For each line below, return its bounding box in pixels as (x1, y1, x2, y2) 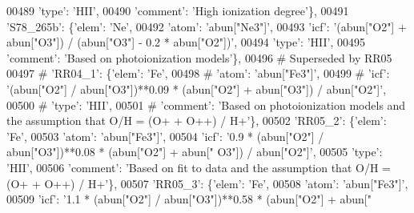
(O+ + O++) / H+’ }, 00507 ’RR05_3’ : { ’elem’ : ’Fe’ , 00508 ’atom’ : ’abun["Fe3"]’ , (6, 175, 408, 191)
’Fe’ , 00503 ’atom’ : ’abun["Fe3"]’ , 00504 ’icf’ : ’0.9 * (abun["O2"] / (6, 127, 324, 144)
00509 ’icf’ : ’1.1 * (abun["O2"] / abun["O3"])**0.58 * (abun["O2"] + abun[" (6, 191, 372, 207)
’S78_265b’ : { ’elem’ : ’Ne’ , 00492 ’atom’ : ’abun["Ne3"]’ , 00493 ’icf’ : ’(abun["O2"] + (6, 18, 407, 34)
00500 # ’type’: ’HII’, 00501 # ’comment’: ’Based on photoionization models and (6, 96, 406, 113)
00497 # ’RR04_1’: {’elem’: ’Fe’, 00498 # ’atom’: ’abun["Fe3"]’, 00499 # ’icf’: (6, 65, 390, 82)
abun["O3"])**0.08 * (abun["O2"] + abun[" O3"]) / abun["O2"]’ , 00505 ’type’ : (6, 143, 383, 160)
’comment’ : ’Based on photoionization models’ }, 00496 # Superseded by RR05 (6, 49, 392, 66)
